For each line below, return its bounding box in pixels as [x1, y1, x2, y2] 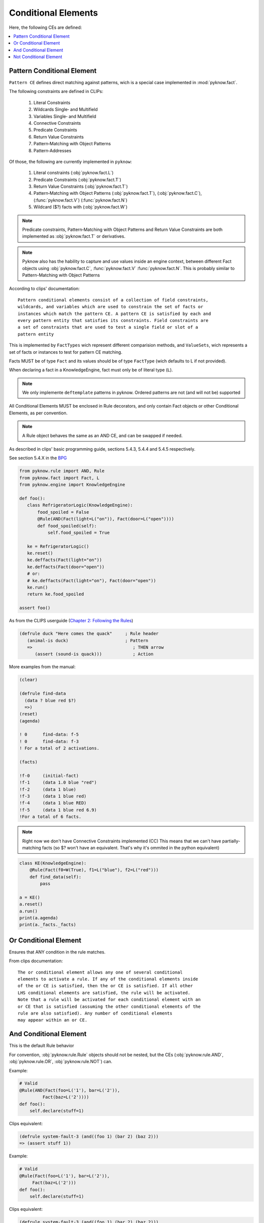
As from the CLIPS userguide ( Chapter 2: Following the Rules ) [9, 618, 133, 624]
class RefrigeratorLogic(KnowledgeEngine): [27, 502, 133, 508]
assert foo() [19, 605, 51, 611]
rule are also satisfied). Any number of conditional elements [18, 1011, 173, 1016]
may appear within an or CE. [18, 1018, 88, 1023]
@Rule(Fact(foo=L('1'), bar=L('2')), [19, 1173, 110, 1178]
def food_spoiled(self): [37, 523, 97, 528]
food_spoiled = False [37, 509, 89, 515]
